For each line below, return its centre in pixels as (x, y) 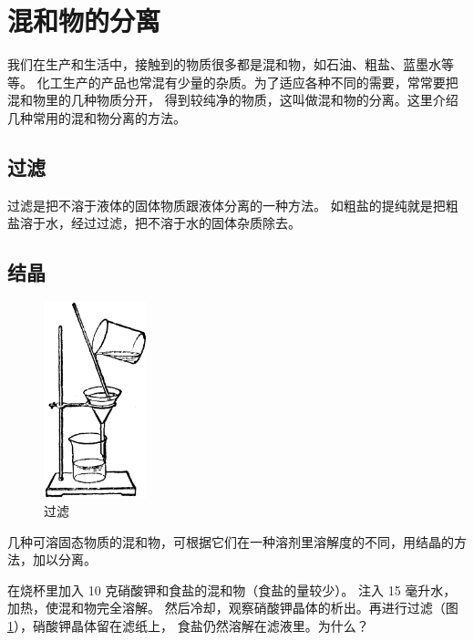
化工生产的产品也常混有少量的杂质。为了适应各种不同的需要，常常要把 (247, 82)
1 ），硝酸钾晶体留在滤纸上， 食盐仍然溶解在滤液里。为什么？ (188, 625)
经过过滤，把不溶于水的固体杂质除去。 (185, 223)
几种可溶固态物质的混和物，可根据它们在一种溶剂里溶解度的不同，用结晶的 (231, 541)
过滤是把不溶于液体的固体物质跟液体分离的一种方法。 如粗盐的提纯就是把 (227, 205)
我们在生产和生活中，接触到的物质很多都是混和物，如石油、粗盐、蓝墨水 (224, 64)
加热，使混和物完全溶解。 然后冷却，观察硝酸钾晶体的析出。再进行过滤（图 (233, 608)
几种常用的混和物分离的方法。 (97, 117)
